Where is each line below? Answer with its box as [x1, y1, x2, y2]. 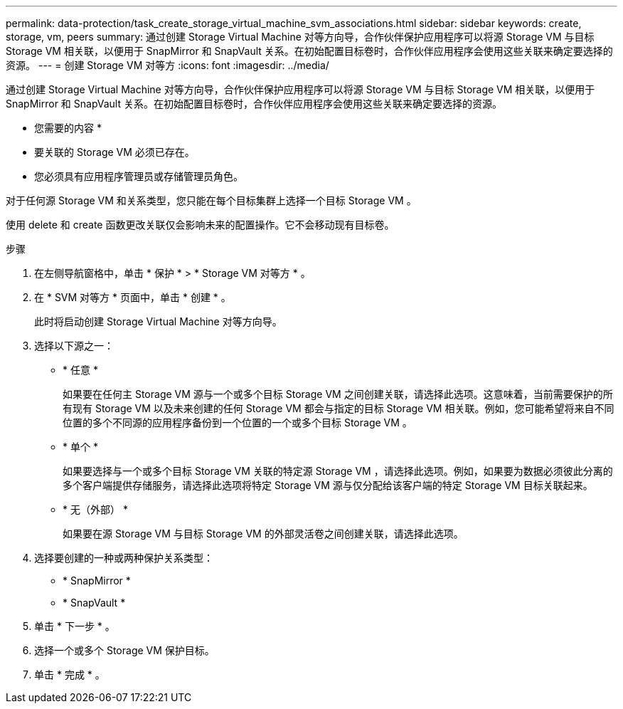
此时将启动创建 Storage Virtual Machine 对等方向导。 [34, 315, 282, 327]
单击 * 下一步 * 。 [34, 620, 115, 632]
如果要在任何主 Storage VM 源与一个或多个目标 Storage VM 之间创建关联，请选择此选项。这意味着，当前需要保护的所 [63, 388, 613, 400]
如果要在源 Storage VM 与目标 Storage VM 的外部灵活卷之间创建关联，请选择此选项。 [63, 527, 464, 540]
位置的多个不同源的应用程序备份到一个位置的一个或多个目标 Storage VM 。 [63, 416, 412, 429]
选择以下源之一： [34, 340, 114, 352]
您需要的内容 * [34, 122, 102, 134]
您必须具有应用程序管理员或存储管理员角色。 [34, 170, 243, 182]
